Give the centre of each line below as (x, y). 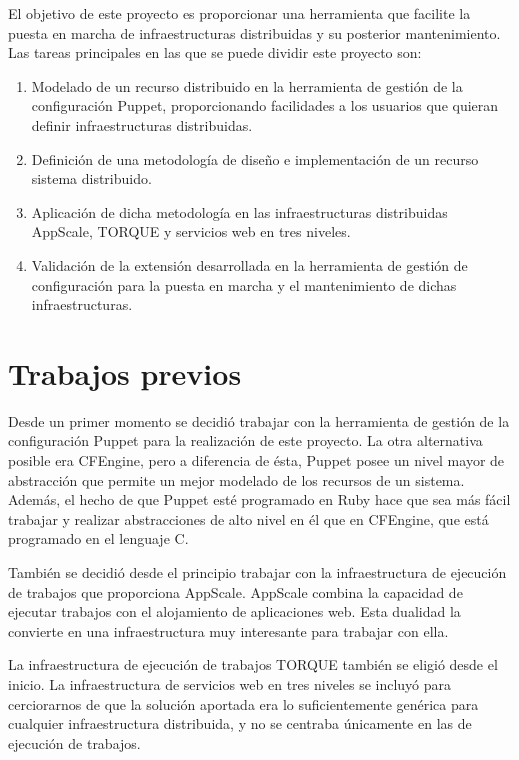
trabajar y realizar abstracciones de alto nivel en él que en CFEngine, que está (248, 518)
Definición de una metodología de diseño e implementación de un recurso (255, 158)
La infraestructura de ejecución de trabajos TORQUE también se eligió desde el (253, 664)
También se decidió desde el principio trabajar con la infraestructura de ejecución (257, 572)
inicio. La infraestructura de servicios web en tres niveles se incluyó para (230, 683)
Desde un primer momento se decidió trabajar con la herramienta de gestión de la (259, 420)
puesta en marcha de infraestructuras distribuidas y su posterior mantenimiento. (254, 32)
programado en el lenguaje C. (98, 538)
